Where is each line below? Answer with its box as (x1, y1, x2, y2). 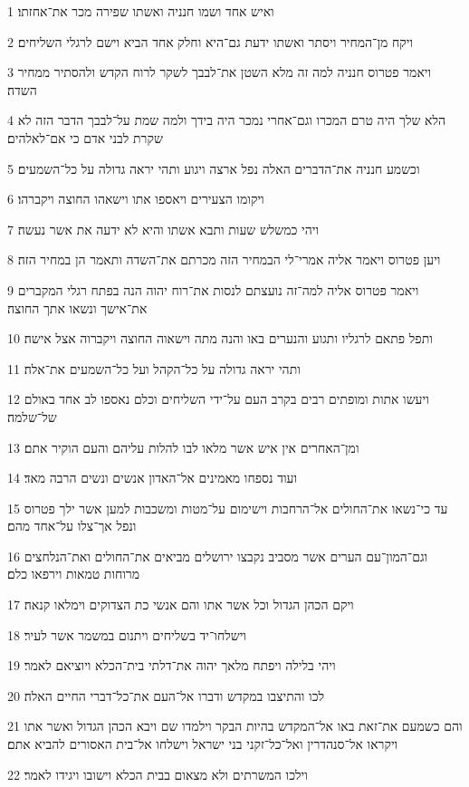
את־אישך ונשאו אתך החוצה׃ (7, 298, 148, 317)
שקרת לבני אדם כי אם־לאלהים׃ (7, 128, 163, 147)
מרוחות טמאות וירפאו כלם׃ (7, 564, 140, 583)
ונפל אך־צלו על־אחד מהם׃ (7, 516, 137, 535)
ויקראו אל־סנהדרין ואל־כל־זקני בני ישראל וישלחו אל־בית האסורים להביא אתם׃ (7, 734, 398, 753)
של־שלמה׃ (7, 407, 57, 426)
